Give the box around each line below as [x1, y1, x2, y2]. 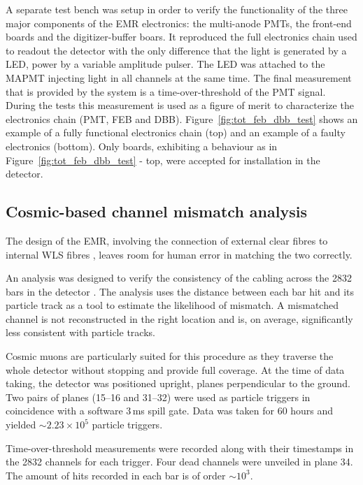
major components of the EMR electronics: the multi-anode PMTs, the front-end [6, 15, 352, 30]
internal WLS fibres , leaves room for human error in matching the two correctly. [6, 247, 353, 261]
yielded [6, 417, 36, 432]
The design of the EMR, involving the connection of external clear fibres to [6, 233, 328, 247]
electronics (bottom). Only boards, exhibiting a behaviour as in [6, 138, 278, 153]
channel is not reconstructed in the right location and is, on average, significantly [6, 311, 353, 326]
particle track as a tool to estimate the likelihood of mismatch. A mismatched [6, 298, 339, 312]
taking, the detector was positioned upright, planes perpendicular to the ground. [6, 376, 350, 391]
